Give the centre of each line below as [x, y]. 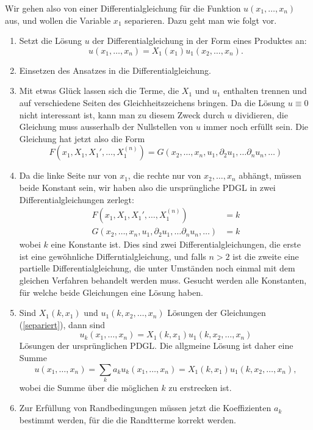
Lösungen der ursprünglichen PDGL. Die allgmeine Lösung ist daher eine [156, 346]
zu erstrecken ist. [200, 387]
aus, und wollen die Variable [58, 20]
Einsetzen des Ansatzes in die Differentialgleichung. [115, 70]
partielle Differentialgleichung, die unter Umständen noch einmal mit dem [157, 268]
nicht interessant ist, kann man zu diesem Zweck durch [122, 114]
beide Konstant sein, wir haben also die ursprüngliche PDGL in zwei [147, 187]
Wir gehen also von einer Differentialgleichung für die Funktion [123, 8]
